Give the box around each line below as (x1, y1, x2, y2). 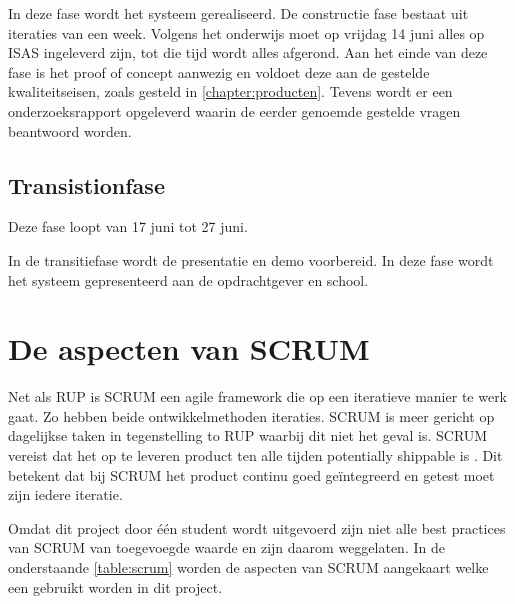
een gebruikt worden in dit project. (8, 576, 223, 597)
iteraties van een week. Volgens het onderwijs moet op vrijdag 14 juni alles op (8, 22, 485, 43)
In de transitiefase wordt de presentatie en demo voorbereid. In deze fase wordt (8, 249, 494, 270)
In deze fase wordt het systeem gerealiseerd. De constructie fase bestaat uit (8, 3, 469, 23)
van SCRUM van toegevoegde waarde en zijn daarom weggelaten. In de (8, 537, 445, 558)
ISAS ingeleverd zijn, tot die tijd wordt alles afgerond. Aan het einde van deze (8, 42, 488, 63)
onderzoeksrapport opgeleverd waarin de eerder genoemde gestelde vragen (8, 100, 461, 121)
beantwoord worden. (8, 120, 132, 141)
